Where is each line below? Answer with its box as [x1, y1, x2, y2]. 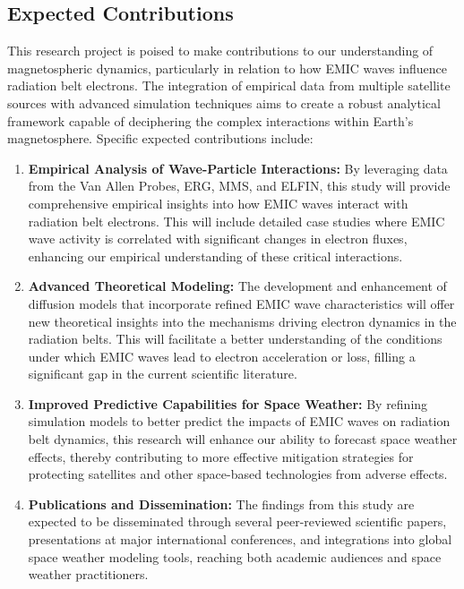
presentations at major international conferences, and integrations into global [28, 530, 452, 549]
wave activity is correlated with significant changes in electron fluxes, [28, 229, 408, 248]
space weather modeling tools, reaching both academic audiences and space [28, 547, 442, 566]
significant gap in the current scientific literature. [28, 364, 297, 383]
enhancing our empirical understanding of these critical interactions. [28, 246, 403, 265]
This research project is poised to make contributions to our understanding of [7, 41, 434, 60]
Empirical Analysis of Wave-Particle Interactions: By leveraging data [28, 158, 448, 177]
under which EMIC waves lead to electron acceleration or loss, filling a [28, 346, 416, 365]
